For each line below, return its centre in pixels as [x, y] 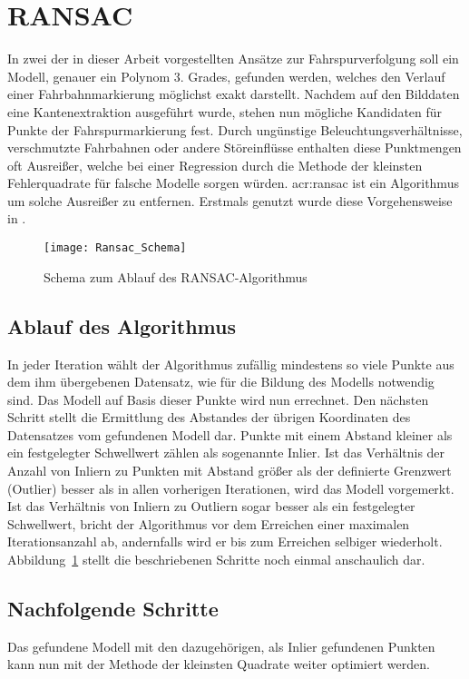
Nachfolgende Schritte [113, 609]
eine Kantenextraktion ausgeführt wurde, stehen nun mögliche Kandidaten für [225, 111]
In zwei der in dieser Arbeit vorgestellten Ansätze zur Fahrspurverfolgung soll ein [233, 59]
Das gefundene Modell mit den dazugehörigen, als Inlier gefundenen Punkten [221, 646]
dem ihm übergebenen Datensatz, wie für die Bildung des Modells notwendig [221, 382]
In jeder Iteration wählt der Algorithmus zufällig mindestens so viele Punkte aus [231, 364]
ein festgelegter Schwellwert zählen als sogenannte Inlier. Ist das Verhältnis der [226, 453]
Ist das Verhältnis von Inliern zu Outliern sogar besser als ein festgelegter [211, 506]
